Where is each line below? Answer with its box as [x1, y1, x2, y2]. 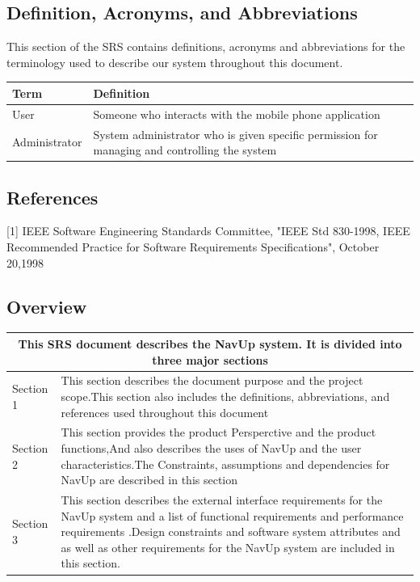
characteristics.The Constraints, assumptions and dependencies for [61, 455, 390, 472]
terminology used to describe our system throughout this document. [6, 53, 343, 70]
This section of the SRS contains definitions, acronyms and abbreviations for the [6, 38, 405, 55]
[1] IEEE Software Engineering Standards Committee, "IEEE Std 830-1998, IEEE [6, 222, 410, 239]
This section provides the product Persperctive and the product [61, 424, 376, 441]
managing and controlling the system [93, 141, 277, 158]
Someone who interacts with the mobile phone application [93, 105, 380, 122]
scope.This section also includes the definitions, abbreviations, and [61, 387, 390, 404]
